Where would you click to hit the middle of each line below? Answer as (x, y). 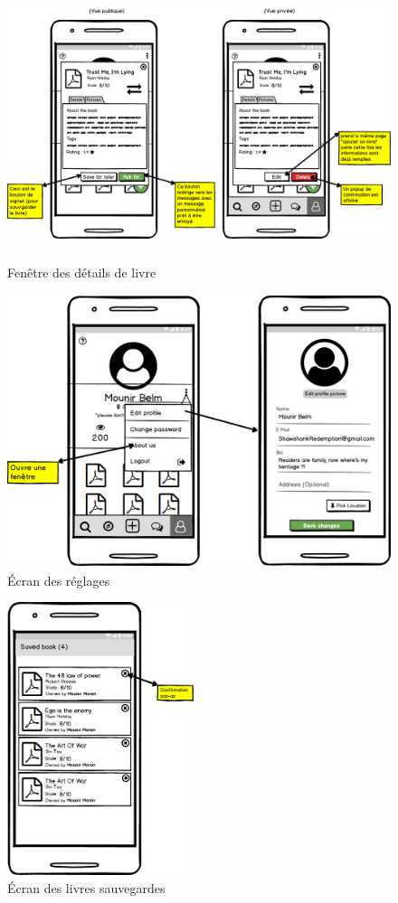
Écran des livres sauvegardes (86, 888)
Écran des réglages (59, 580)
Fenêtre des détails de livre (82, 272)
